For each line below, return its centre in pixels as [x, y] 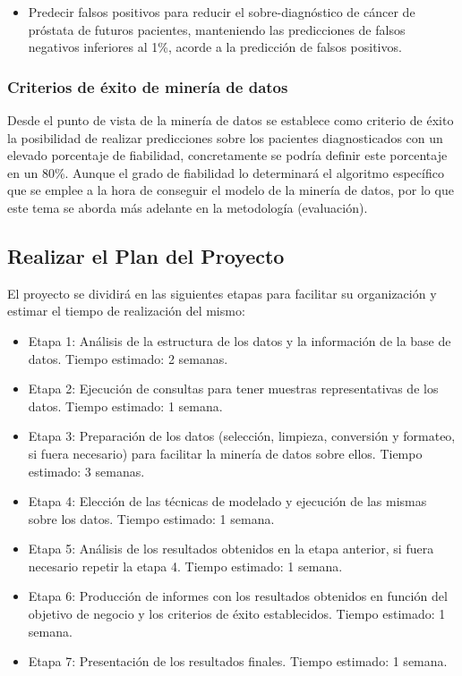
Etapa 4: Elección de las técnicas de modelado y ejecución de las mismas [227, 501]
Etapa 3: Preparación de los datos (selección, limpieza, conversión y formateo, [242, 436]
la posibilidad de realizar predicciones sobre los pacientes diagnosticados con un [225, 137]
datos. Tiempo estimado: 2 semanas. [128, 358]
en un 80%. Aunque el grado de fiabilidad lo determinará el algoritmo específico [226, 172]
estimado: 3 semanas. [86, 471]
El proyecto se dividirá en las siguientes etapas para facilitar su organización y [222, 293]
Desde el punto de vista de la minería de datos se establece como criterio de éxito [231, 120]
